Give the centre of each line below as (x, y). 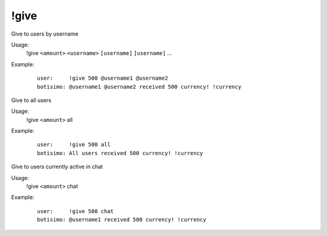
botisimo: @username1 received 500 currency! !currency (122, 220)
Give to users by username (45, 34)
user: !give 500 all (74, 145)
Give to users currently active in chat (57, 167)
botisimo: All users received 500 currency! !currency (120, 153)
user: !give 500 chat (76, 211)
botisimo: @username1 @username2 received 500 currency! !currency (139, 87)
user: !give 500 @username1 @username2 (103, 78)
